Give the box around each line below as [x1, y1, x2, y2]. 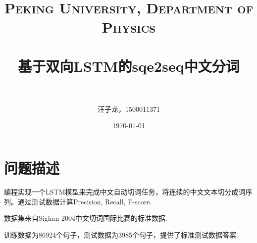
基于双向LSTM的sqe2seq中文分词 [18, 55, 240, 76]
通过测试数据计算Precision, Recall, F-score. [17, 196, 152, 206]
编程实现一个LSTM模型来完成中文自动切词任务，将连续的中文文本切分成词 [4, 187, 246, 196]
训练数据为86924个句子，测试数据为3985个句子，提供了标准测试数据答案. [4, 229, 238, 240]
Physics [102, 17, 156, 37]
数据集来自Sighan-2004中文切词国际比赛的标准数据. [4, 213, 167, 223]
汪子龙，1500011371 [98, 103, 160, 114]
